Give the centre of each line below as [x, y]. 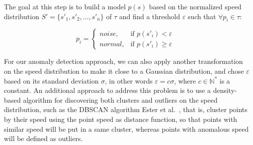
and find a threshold [150, 16]
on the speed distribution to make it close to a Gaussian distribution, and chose [124, 71]
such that [202, 16]
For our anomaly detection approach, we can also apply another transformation [124, 61]
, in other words [129, 80]
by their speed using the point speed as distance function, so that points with [121, 119]
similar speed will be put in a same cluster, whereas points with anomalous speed [126, 129]
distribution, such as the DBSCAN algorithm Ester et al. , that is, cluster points [126, 109]
